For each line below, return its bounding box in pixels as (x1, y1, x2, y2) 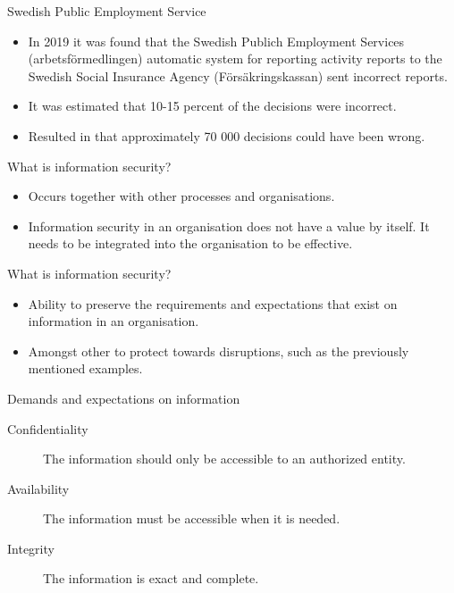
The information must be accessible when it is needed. (43, 509, 340, 528)
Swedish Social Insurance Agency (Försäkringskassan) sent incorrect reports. (28, 66, 448, 85)
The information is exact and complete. (43, 569, 259, 588)
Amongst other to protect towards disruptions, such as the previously (28, 341, 409, 360)
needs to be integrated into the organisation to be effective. (28, 234, 353, 253)
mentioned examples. (28, 359, 143, 378)
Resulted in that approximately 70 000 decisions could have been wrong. (28, 126, 425, 145)
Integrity (7, 539, 55, 557)
